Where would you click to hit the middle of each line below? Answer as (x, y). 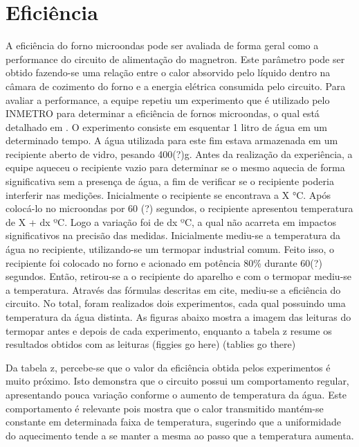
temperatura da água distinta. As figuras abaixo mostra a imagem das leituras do (178, 317)
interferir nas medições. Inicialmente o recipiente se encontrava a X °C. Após (168, 194)
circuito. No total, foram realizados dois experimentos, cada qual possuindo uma (176, 303)
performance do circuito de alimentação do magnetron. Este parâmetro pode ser (175, 59)
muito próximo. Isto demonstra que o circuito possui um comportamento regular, (177, 381)
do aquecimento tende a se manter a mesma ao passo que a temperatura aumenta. (180, 435)
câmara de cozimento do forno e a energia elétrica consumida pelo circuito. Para (176, 86)
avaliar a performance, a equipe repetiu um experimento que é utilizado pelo (168, 99)
